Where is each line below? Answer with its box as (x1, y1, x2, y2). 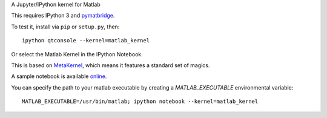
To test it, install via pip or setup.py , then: (11, 23, 120, 30)
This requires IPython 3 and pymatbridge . (11, 12, 115, 19)
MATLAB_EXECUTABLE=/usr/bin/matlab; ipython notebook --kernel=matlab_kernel (22, 98, 259, 105)
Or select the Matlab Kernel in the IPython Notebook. (11, 50, 144, 57)
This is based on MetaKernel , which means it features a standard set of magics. (11, 61, 210, 69)
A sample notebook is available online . (11, 73, 107, 80)
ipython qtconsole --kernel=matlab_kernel (22, 37, 150, 44)
